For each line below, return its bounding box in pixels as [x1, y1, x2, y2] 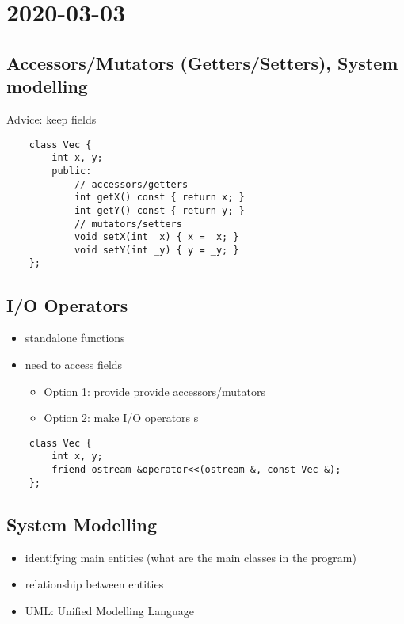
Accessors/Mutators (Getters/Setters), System [6, 50, 398, 74]
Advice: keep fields [6, 110, 97, 127]
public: [51, 165, 92, 177]
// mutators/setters [74, 218, 182, 230]
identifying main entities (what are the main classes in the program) [25, 549, 356, 565]
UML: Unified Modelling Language [25, 602, 194, 618]
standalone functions [25, 329, 125, 346]
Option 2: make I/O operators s [44, 409, 199, 426]
